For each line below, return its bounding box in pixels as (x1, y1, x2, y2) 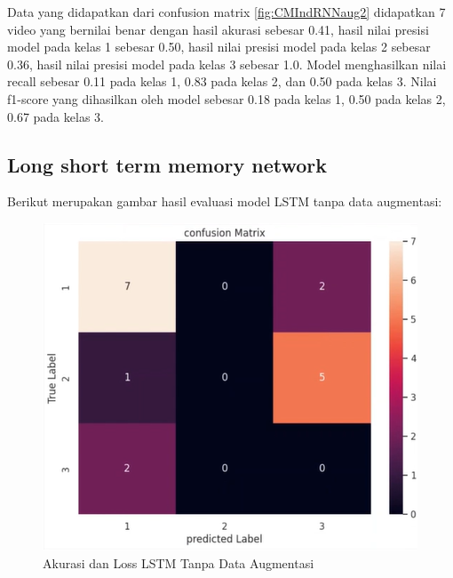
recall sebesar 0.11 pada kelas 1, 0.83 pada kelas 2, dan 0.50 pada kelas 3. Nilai (7, 72, 437, 91)
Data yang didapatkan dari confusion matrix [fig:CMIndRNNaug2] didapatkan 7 (7, 3, 446, 20)
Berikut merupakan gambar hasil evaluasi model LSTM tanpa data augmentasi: (7, 192, 442, 211)
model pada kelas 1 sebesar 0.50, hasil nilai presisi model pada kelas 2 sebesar (7, 37, 431, 56)
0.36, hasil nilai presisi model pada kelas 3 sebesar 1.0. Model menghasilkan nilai (7, 54, 447, 73)
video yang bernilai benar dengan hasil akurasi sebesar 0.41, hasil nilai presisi (7, 20, 429, 38)
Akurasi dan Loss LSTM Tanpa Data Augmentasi (43, 553, 314, 572)
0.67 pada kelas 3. (7, 107, 104, 125)
